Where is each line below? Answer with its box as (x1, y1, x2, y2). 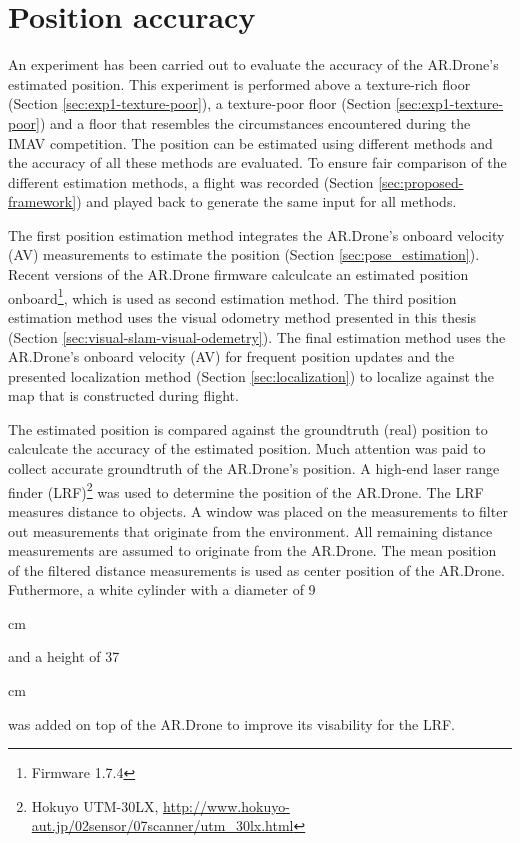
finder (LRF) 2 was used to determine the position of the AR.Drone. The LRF (8, 478, 484, 502)
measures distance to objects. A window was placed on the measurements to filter (8, 500, 508, 521)
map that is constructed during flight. (8, 385, 239, 406)
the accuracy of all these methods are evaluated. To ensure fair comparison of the (8, 152, 507, 173)
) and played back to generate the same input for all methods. (76, 191, 457, 212)
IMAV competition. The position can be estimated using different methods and (8, 132, 493, 153)
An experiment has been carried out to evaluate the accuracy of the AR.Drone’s (8, 54, 499, 75)
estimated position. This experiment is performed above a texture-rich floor (8, 73, 471, 94)
